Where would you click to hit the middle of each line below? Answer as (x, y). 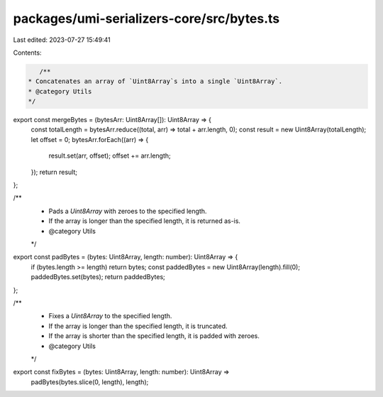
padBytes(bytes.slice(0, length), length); (90, 382)
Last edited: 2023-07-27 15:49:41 (62, 40)
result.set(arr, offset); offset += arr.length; (110, 156)
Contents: (27, 53)
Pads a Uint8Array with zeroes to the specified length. (128, 211)
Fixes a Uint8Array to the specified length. (110, 316)
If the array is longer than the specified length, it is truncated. (138, 326)
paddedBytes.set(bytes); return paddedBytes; (98, 277)
